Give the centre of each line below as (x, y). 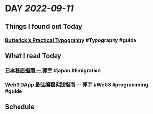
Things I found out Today (44, 26)
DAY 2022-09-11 (39, 8)
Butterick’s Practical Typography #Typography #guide (71, 40)
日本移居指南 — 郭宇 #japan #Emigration (53, 70)
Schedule (20, 107)
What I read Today (33, 56)
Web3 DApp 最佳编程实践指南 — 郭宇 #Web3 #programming (77, 84)
